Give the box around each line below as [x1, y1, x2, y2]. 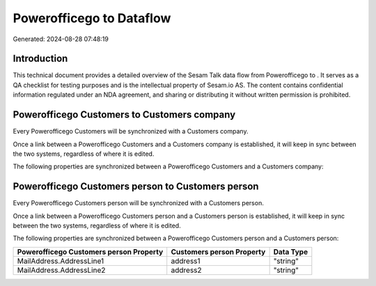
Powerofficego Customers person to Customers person [13, 181, 259, 193]
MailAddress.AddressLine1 [17, 256, 104, 266]
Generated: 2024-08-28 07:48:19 [13, 35, 109, 43]
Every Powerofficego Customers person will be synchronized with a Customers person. [13, 199, 264, 207]
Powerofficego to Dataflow [13, 10, 171, 26]
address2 [171, 265, 202, 275]
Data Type [273, 247, 308, 257]
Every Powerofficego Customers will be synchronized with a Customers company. [13, 127, 249, 136]
